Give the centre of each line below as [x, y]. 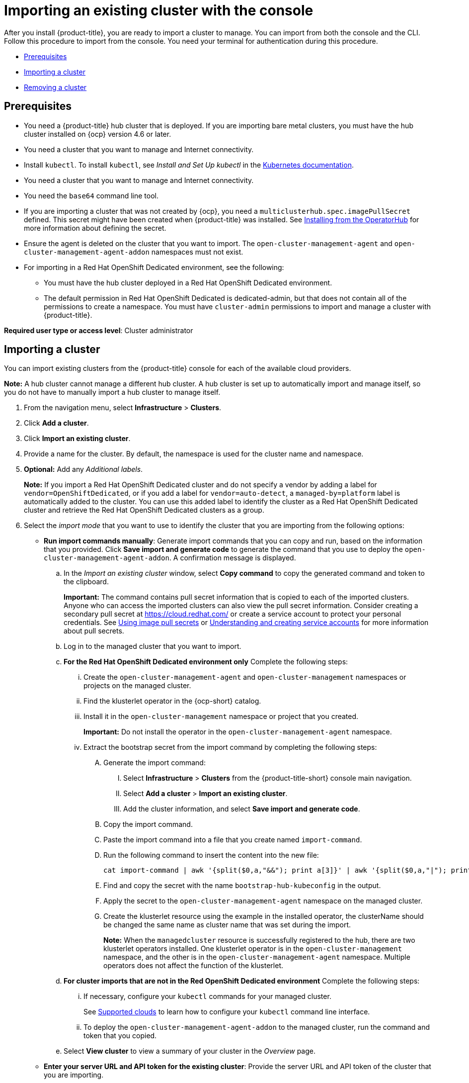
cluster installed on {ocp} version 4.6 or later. [98, 134]
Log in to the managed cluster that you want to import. [153, 646]
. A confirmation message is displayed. [233, 558]
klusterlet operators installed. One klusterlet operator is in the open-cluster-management [253, 949]
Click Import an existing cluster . [77, 439]
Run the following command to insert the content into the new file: [211, 855]
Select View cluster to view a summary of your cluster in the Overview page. [190, 1051]
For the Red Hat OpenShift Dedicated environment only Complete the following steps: [206, 662]
